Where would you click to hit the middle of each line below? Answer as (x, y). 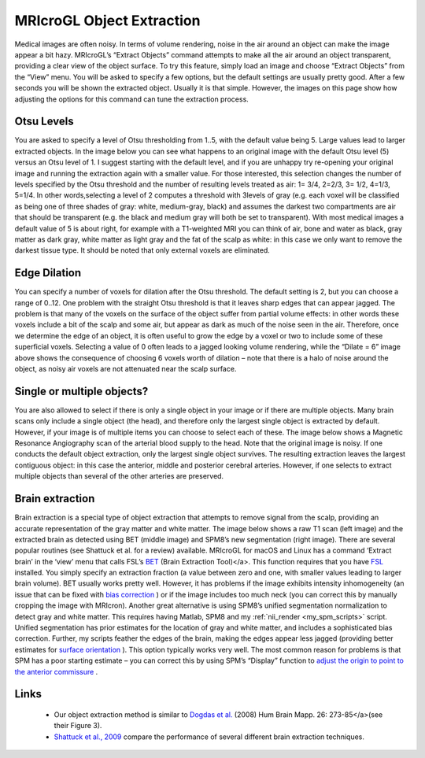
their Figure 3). (78, 726)
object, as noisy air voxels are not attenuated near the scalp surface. (126, 368)
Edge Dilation (48, 273)
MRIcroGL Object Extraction (107, 20)
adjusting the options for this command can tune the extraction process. (132, 99)
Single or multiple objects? (81, 391)
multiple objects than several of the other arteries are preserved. (119, 476)
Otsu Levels (44, 122)
